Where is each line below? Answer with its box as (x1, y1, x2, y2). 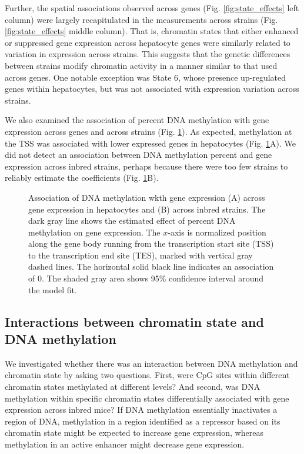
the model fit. (28, 283, 77, 296)
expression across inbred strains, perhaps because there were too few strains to (5, 160, 288, 172)
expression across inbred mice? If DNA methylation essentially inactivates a (5, 403, 278, 416)
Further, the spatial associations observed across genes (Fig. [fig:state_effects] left (5, 2, 299, 14)
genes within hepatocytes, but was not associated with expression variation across (5, 82, 299, 95)
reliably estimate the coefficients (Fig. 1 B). (5, 171, 159, 184)
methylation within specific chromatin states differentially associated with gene (5, 392, 289, 404)
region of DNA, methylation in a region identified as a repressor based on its (5, 415, 280, 427)
